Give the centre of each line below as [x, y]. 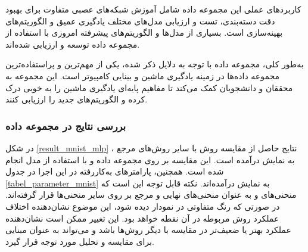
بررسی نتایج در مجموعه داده [66, 125]
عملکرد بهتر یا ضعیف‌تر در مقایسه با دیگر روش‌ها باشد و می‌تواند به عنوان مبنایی [148, 230]
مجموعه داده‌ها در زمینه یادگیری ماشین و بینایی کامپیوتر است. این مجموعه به [143, 75]
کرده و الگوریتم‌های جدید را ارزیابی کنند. [77, 99]
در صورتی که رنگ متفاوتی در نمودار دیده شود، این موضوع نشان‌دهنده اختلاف [143, 206]
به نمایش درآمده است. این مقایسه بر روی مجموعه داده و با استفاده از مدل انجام [150, 159]
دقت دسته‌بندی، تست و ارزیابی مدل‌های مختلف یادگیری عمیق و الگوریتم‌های [140, 21]
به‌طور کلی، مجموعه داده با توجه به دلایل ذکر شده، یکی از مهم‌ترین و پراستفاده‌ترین [155, 64]
